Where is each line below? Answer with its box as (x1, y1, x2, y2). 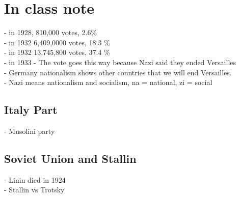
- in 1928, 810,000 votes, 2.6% (4, 27, 97, 38)
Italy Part (4, 102, 58, 118)
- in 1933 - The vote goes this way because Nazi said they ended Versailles (4, 56, 236, 67)
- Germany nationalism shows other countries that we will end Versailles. (4, 67, 232, 77)
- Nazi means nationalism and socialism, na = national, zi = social (4, 77, 212, 88)
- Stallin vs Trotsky (4, 184, 65, 195)
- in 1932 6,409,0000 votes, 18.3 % (4, 37, 110, 47)
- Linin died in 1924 (4, 174, 66, 185)
